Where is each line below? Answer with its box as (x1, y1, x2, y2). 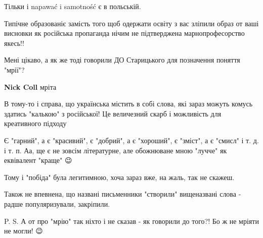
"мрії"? (4, 64, 25, 75)
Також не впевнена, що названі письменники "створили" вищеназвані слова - (4, 189, 241, 199)
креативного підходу (4, 118, 67, 129)
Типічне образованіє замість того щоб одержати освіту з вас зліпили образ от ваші (4, 18, 259, 28)
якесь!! (4, 37, 24, 48)
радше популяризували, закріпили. (4, 198, 110, 209)
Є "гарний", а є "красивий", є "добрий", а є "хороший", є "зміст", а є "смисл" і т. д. (4, 135, 259, 145)
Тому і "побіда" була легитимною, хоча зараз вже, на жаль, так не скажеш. (4, 171, 235, 182)
